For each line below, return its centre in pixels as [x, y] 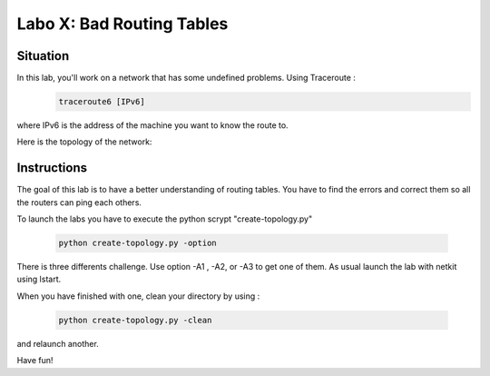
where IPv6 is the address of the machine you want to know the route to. [153, 125]
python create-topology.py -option [137, 243]
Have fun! [35, 361]
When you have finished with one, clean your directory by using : [138, 296]
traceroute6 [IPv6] [102, 102]
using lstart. [39, 279]
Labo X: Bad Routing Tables [122, 24]
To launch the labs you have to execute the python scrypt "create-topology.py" [165, 219]
